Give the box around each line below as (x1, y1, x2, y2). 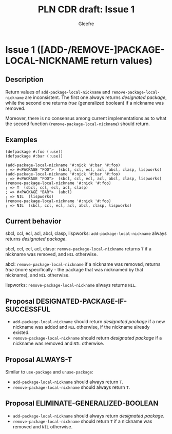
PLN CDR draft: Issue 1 (37, 4, 135, 15)
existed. (12, 329, 30, 336)
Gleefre (78, 21, 94, 27)
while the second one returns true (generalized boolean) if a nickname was (5, 100, 164, 106)
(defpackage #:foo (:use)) (5, 149, 63, 154)
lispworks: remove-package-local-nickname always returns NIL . (5, 282, 137, 288)
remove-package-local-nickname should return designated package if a (12, 335, 162, 341)
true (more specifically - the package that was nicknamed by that (5, 267, 144, 273)
